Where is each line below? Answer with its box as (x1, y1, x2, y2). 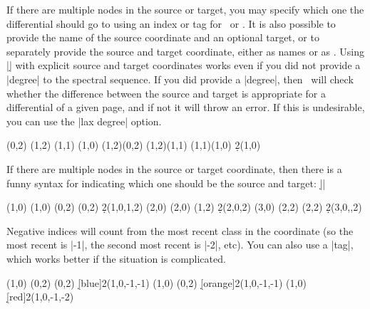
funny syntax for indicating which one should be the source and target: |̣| (6, 175, 326, 190)
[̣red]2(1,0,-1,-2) (6, 289, 74, 304)
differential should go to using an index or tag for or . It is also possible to (6, 16, 336, 31)
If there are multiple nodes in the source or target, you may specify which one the (6, 2, 364, 16)
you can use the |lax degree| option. (6, 113, 162, 128)
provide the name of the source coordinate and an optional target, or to (6, 30, 319, 45)
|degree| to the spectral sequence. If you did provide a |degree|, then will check (6, 71, 354, 86)
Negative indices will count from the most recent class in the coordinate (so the (6, 223, 354, 238)
